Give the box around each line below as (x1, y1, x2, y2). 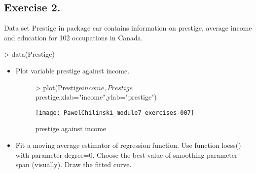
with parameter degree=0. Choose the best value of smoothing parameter (15, 149, 238, 160)
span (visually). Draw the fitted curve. (15, 159, 132, 170)
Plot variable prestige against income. (15, 65, 130, 75)
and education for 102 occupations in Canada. (4, 32, 143, 42)
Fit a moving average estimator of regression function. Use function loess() (15, 140, 241, 150)
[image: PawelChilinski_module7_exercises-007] (35, 109, 194, 116)
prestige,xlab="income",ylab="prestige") (35, 92, 157, 102)
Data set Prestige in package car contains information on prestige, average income (4, 23, 252, 33)
